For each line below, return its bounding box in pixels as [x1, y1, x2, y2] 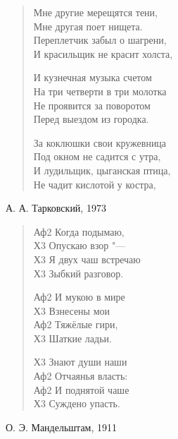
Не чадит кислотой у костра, [33, 176, 156, 191]
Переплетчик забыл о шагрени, [33, 32, 167, 47]
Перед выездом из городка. [33, 112, 149, 126]
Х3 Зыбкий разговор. [33, 265, 124, 280]
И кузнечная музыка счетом [33, 70, 152, 85]
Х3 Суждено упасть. [33, 396, 120, 411]
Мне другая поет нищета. [33, 18, 143, 33]
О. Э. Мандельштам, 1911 [6, 419, 117, 434]
